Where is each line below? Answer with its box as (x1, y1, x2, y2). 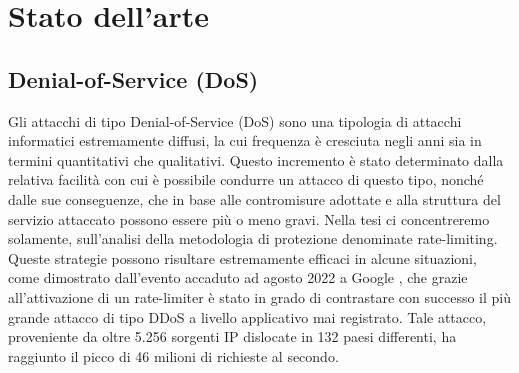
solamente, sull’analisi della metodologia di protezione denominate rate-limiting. (8, 228, 498, 249)
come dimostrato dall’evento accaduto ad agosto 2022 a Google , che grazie (8, 267, 468, 288)
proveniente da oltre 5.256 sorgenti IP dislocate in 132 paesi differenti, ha (8, 326, 457, 347)
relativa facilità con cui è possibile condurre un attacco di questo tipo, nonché (8, 169, 484, 190)
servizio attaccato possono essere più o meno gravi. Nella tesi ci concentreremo (8, 208, 490, 229)
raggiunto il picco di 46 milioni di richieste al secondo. (8, 345, 339, 366)
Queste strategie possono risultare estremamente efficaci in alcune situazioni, (8, 247, 477, 268)
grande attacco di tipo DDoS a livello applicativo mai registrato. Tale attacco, (8, 306, 487, 327)
